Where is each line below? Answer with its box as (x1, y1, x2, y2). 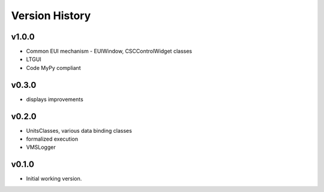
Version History (11, 9, 91, 22)
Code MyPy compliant (26, 64, 81, 71)
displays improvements (26, 96, 83, 103)
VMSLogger (26, 144, 56, 151)
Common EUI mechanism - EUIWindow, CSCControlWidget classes (26, 48, 192, 55)
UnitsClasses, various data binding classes (26, 127, 132, 134)
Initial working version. (26, 175, 82, 182)
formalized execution (26, 135, 79, 143)
